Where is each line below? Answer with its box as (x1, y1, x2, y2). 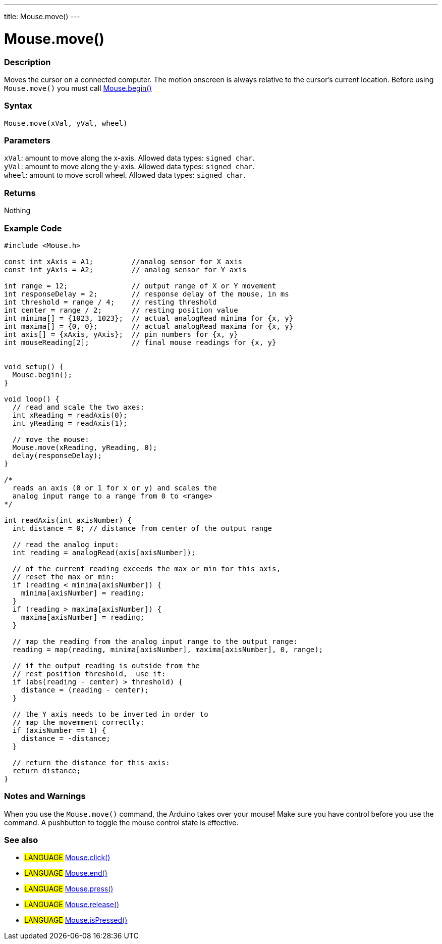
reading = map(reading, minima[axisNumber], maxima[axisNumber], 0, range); (12, 645, 323, 654)
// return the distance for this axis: (12, 758, 170, 767)
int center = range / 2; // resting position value (4, 306, 238, 314)
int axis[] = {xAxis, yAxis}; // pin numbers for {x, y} (4, 330, 238, 338)
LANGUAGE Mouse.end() (24, 869, 107, 878)
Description (4, 57, 51, 67)
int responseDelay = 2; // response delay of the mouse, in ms (4, 289, 289, 298)
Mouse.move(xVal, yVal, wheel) (4, 119, 128, 127)
